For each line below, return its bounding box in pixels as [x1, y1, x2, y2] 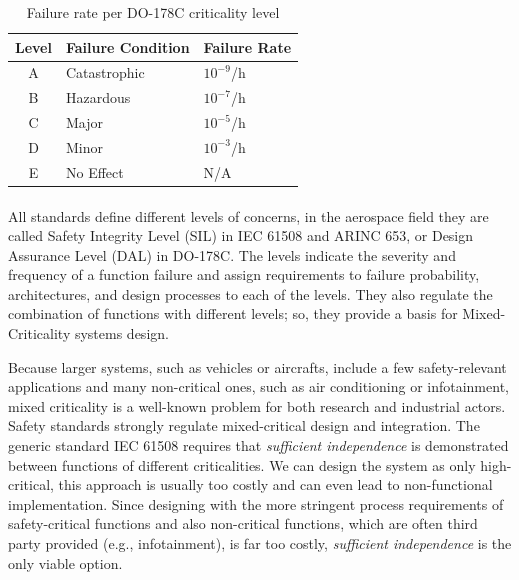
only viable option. [8, 552, 123, 573]
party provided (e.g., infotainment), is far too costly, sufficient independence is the [8, 533, 512, 553]
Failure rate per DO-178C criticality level [26, 2, 280, 22]
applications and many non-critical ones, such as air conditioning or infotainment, [8, 376, 509, 397]
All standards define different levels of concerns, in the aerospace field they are [8, 205, 489, 226]
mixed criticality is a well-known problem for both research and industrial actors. [8, 395, 506, 416]
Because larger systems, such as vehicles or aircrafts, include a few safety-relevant [8, 356, 507, 377]
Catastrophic [65, 62, 145, 83]
